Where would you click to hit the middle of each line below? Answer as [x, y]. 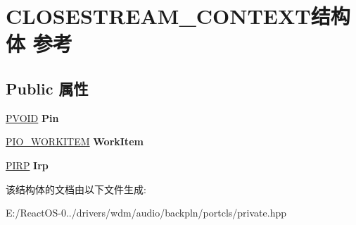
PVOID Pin [32, 117]
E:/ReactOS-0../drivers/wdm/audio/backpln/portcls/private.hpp [146, 213]
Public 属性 [47, 88]
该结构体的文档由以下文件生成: [76, 189]
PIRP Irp [27, 165]
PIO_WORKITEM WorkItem [75, 141]
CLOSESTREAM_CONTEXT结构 [178, 16]
